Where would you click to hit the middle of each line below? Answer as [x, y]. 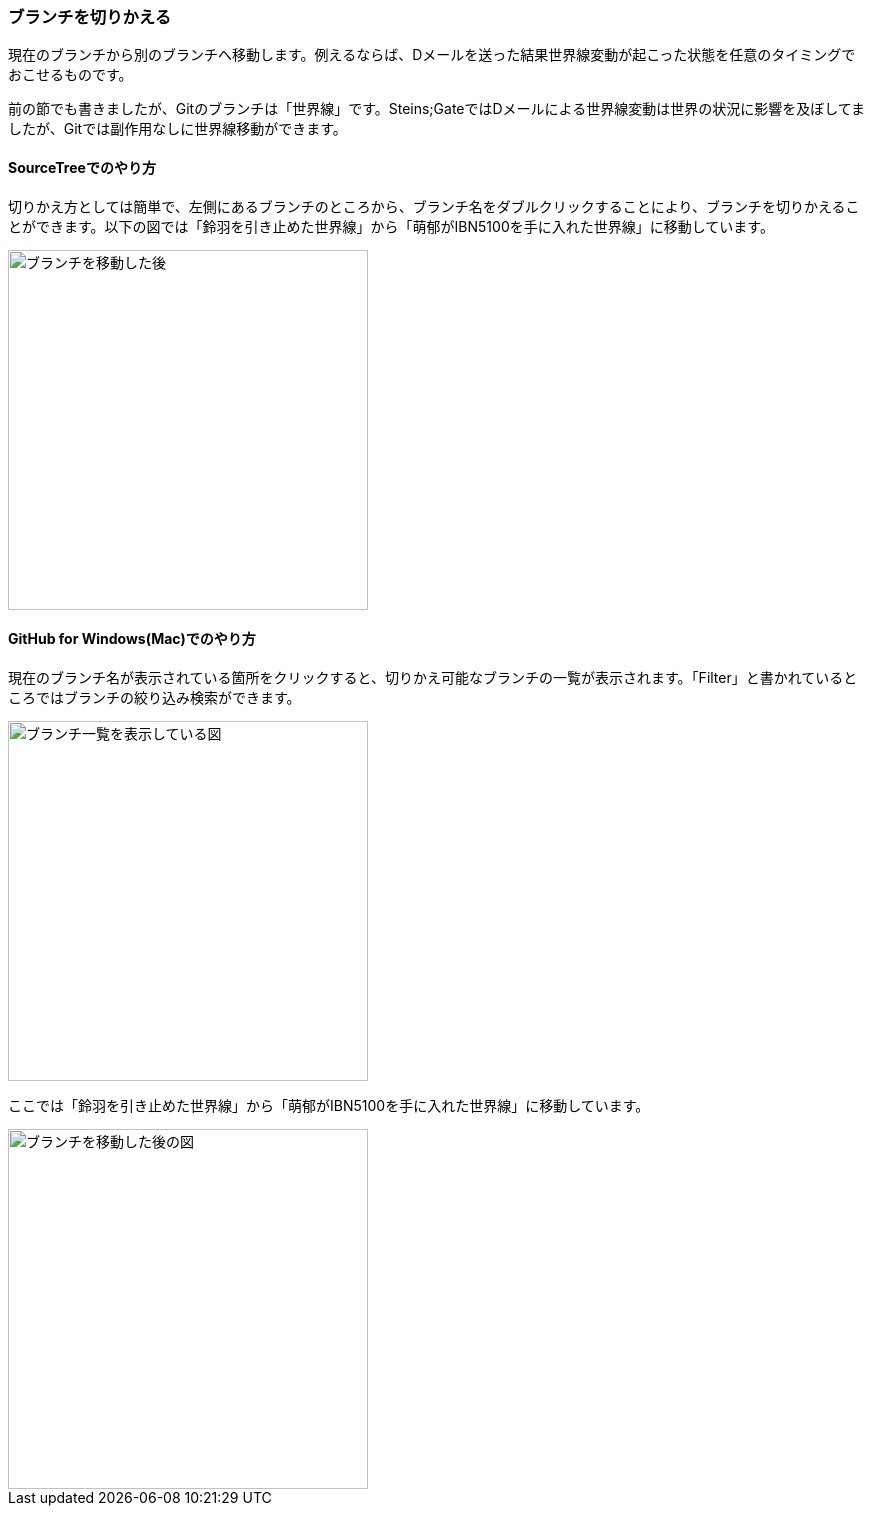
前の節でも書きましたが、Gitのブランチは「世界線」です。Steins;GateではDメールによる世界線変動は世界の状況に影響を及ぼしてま [437, 109]
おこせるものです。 [70, 75]
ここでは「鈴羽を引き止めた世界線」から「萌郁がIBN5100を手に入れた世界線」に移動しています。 [329, 1105]
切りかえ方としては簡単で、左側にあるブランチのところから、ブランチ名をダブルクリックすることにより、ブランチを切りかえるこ [434, 206]
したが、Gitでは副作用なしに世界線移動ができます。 [177, 129]
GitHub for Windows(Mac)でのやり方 [132, 639]
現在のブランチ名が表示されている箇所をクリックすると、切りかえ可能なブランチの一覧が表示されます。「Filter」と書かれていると [433, 677]
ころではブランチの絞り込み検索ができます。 [154, 697]
